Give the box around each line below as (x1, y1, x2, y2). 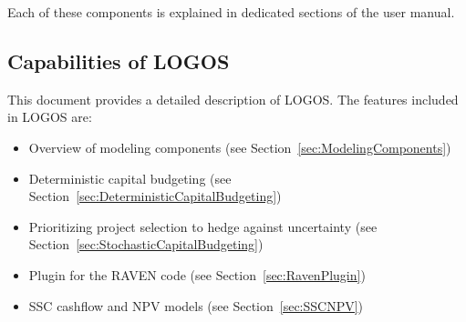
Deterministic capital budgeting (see (28, 168, 232, 187)
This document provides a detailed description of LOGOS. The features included (7, 89, 459, 108)
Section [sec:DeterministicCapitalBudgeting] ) (28, 186, 282, 206)
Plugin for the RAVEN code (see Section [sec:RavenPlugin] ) (28, 265, 366, 284)
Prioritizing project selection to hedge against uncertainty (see (28, 216, 378, 236)
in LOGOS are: (7, 107, 92, 126)
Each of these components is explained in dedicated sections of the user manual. (7, 3, 455, 21)
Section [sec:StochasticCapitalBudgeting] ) (28, 235, 264, 254)
